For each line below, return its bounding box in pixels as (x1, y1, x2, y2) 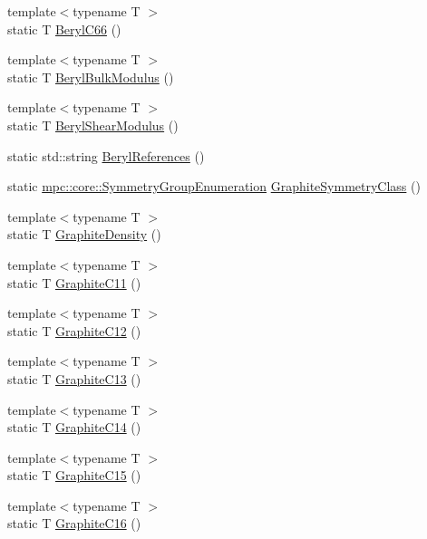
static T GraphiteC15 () (7, 466, 141, 485)
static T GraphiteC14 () (7, 418, 141, 437)
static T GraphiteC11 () (7, 273, 141, 292)
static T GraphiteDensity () (7, 225, 161, 244)
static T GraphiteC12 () (7, 321, 141, 340)
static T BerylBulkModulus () (7, 67, 174, 86)
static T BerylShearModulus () (7, 115, 179, 134)
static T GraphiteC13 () (7, 369, 141, 388)
